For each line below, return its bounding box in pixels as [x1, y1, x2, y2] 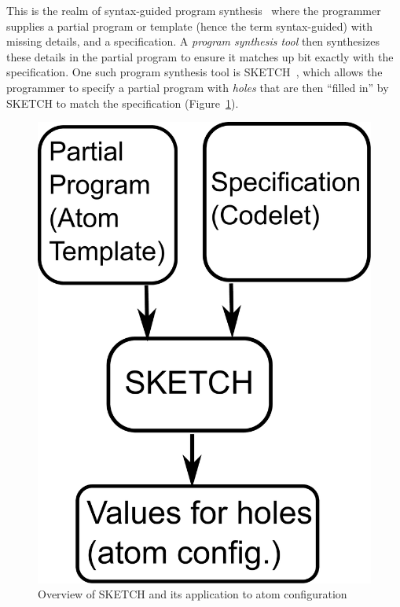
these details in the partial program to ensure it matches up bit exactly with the [6, 48, 394, 64]
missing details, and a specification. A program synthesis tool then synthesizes [6, 33, 380, 50]
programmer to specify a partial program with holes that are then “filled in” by [6, 79, 389, 95]
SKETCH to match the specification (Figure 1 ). [6, 94, 239, 111]
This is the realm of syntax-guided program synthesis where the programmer [6, 2, 381, 18]
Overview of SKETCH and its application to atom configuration [38, 586, 347, 602]
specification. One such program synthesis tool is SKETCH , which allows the [6, 64, 383, 80]
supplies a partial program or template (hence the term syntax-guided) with [6, 17, 372, 34]
